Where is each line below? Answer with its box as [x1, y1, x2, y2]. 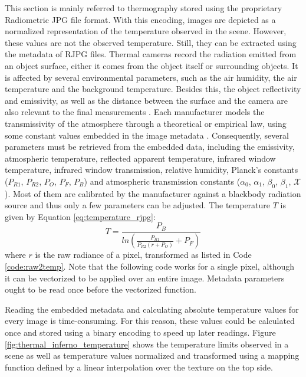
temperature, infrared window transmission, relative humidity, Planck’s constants [5, 163, 298, 176]
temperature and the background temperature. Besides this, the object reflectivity [5, 83, 301, 95]
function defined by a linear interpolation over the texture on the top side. [5, 360, 273, 373]
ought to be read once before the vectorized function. [5, 283, 196, 296]
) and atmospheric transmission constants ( [84, 175, 241, 187]
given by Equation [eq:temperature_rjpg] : [5, 210, 156, 222]
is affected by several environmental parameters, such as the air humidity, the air [5, 71, 297, 83]
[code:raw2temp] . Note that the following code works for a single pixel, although [5, 260, 295, 272]
